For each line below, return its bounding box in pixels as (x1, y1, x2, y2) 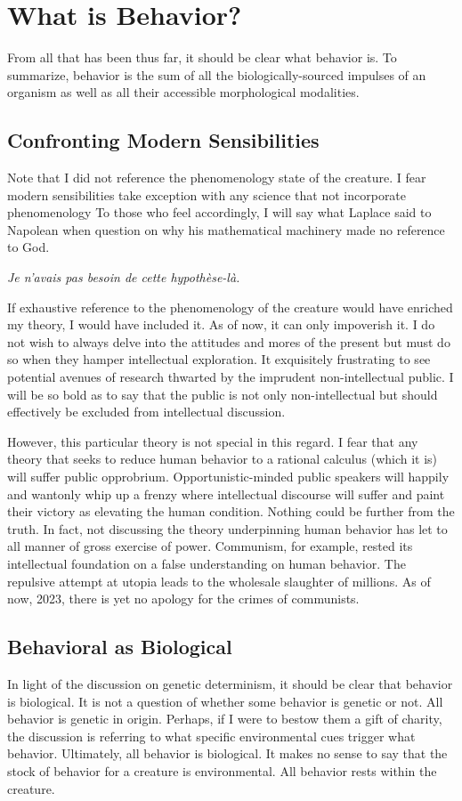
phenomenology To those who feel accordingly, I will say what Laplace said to (7, 203, 432, 222)
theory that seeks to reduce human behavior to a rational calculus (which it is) (7, 449, 438, 468)
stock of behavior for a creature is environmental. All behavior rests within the (7, 761, 437, 780)
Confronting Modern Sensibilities (7, 126, 320, 154)
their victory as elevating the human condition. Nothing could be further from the (7, 502, 455, 521)
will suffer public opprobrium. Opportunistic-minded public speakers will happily (7, 467, 450, 486)
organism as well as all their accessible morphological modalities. (7, 83, 360, 101)
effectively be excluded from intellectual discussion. (7, 402, 286, 421)
